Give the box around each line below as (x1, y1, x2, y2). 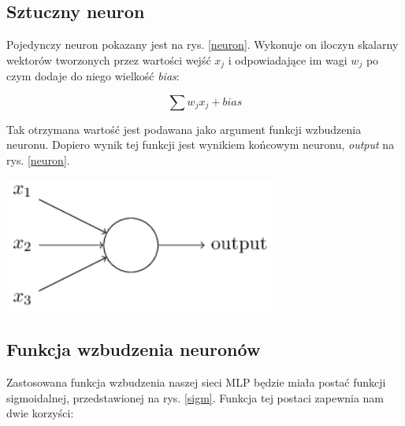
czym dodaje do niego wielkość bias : (6, 68, 180, 84)
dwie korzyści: (6, 405, 74, 421)
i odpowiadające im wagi (228, 51, 347, 68)
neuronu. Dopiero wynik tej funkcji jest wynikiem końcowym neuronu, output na (6, 136, 395, 153)
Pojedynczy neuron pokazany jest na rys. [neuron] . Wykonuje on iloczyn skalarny (6, 36, 399, 53)
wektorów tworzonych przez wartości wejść (6, 51, 211, 68)
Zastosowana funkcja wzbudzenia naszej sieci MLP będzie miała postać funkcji (6, 374, 386, 391)
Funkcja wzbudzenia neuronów (6, 337, 261, 361)
